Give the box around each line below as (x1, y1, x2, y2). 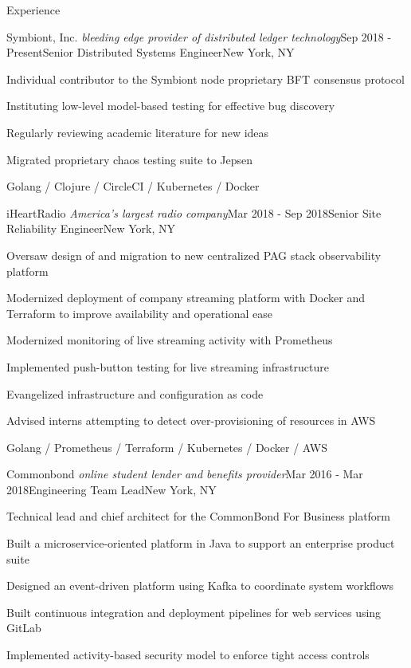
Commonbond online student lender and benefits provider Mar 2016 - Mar (6, 466, 363, 482)
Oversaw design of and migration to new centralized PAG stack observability (6, 246, 382, 263)
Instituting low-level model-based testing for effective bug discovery (6, 97, 335, 114)
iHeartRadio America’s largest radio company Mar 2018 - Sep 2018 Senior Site (6, 204, 382, 221)
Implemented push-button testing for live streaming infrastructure (6, 358, 329, 375)
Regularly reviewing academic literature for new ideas (6, 124, 269, 140)
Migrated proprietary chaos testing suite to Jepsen (6, 151, 253, 167)
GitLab (6, 619, 41, 636)
